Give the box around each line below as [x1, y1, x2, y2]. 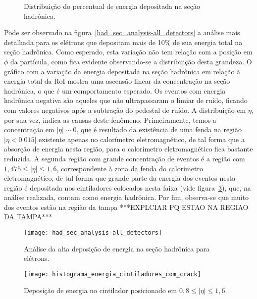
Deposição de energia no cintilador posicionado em [24, 285, 177, 295]
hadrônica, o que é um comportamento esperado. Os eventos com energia [4, 85, 226, 96]
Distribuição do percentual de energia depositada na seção [24, 1, 200, 11]
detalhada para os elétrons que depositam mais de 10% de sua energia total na [4, 37, 243, 47]
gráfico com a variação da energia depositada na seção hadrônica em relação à [4, 66, 241, 76]
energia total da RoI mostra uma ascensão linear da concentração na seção [4, 76, 230, 86]
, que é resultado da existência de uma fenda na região [76, 124, 242, 135]
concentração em [4, 124, 54, 135]
